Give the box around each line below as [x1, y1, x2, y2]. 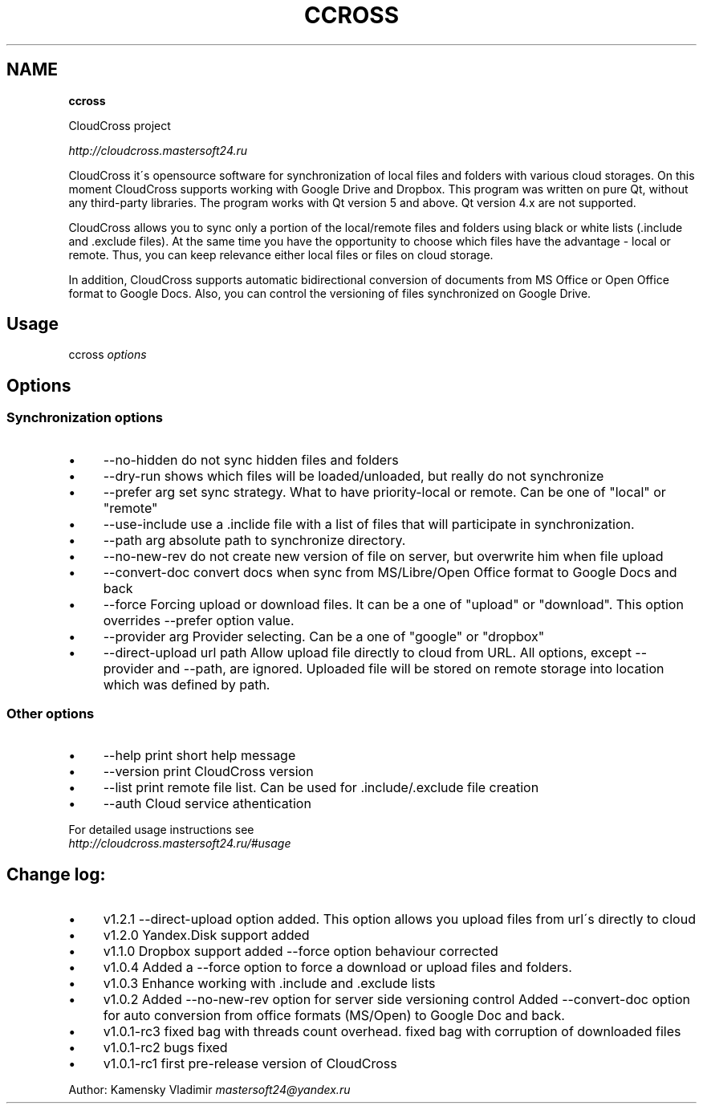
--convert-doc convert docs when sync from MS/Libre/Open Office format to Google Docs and [103, 563, 677, 580]
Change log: [6, 864, 106, 884]
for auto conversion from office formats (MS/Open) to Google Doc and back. [103, 1007, 565, 1024]
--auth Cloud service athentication [103, 795, 311, 812]
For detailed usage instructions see [68, 823, 254, 837]
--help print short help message [103, 747, 296, 764]
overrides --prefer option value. [103, 612, 295, 628]
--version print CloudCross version [103, 763, 314, 780]
